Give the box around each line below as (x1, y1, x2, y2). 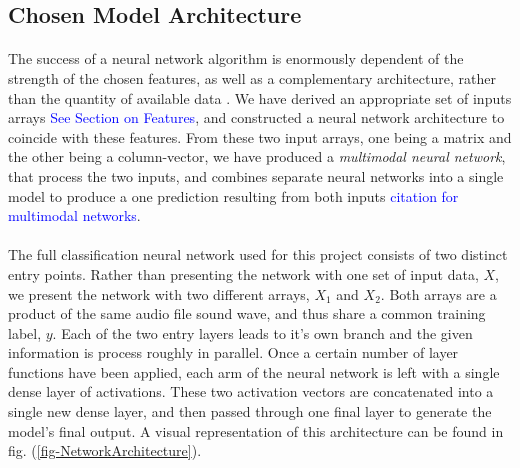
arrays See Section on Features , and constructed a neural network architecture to (8, 107, 505, 128)
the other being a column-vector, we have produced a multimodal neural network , (8, 146, 506, 167)
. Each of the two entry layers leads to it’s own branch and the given (52, 322, 473, 343)
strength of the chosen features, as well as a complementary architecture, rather (8, 67, 496, 88)
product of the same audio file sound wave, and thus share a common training (8, 303, 486, 324)
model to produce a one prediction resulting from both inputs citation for (8, 185, 459, 206)
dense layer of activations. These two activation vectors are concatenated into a (8, 381, 494, 402)
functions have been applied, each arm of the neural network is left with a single (8, 361, 500, 382)
